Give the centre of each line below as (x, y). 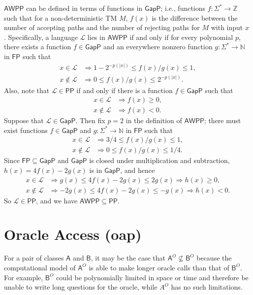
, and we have (57, 200)
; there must (222, 120)
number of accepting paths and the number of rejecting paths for (102, 27)
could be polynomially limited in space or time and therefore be (152, 277)
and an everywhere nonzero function (158, 47)
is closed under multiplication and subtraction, (159, 160)
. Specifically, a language (41, 37)
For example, (24, 277)
